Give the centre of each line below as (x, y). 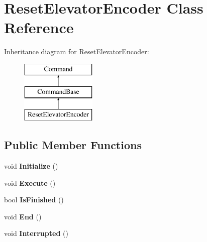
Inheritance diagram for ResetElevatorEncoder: (77, 51)
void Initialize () (31, 166)
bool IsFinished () (34, 200)
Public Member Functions (73, 145)
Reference (39, 27)
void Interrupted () (36, 233)
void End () (23, 216)
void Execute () (30, 183)
